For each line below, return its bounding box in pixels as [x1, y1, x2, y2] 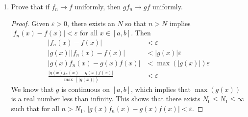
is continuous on [61, 84, 110, 94]
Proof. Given [11, 18, 50, 28]
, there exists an [67, 18, 115, 28]
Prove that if [11, 1, 50, 11]
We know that [11, 84, 54, 94]
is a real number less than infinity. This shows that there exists [11, 93, 200, 104]
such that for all [11, 103, 59, 113]
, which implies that [131, 84, 191, 94]
